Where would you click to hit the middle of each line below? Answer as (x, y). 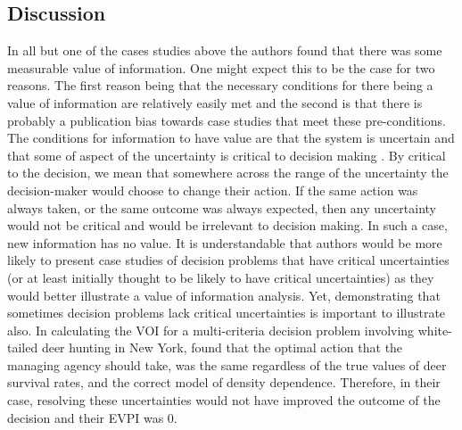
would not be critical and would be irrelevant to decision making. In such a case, (227, 225)
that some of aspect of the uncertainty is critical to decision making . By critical (227, 155)
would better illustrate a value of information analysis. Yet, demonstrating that (224, 295)
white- (435, 330)
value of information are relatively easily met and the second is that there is (215, 102)
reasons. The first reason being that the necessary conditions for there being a (220, 85)
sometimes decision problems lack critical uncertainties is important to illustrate (227, 313)
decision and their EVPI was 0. (92, 417)
